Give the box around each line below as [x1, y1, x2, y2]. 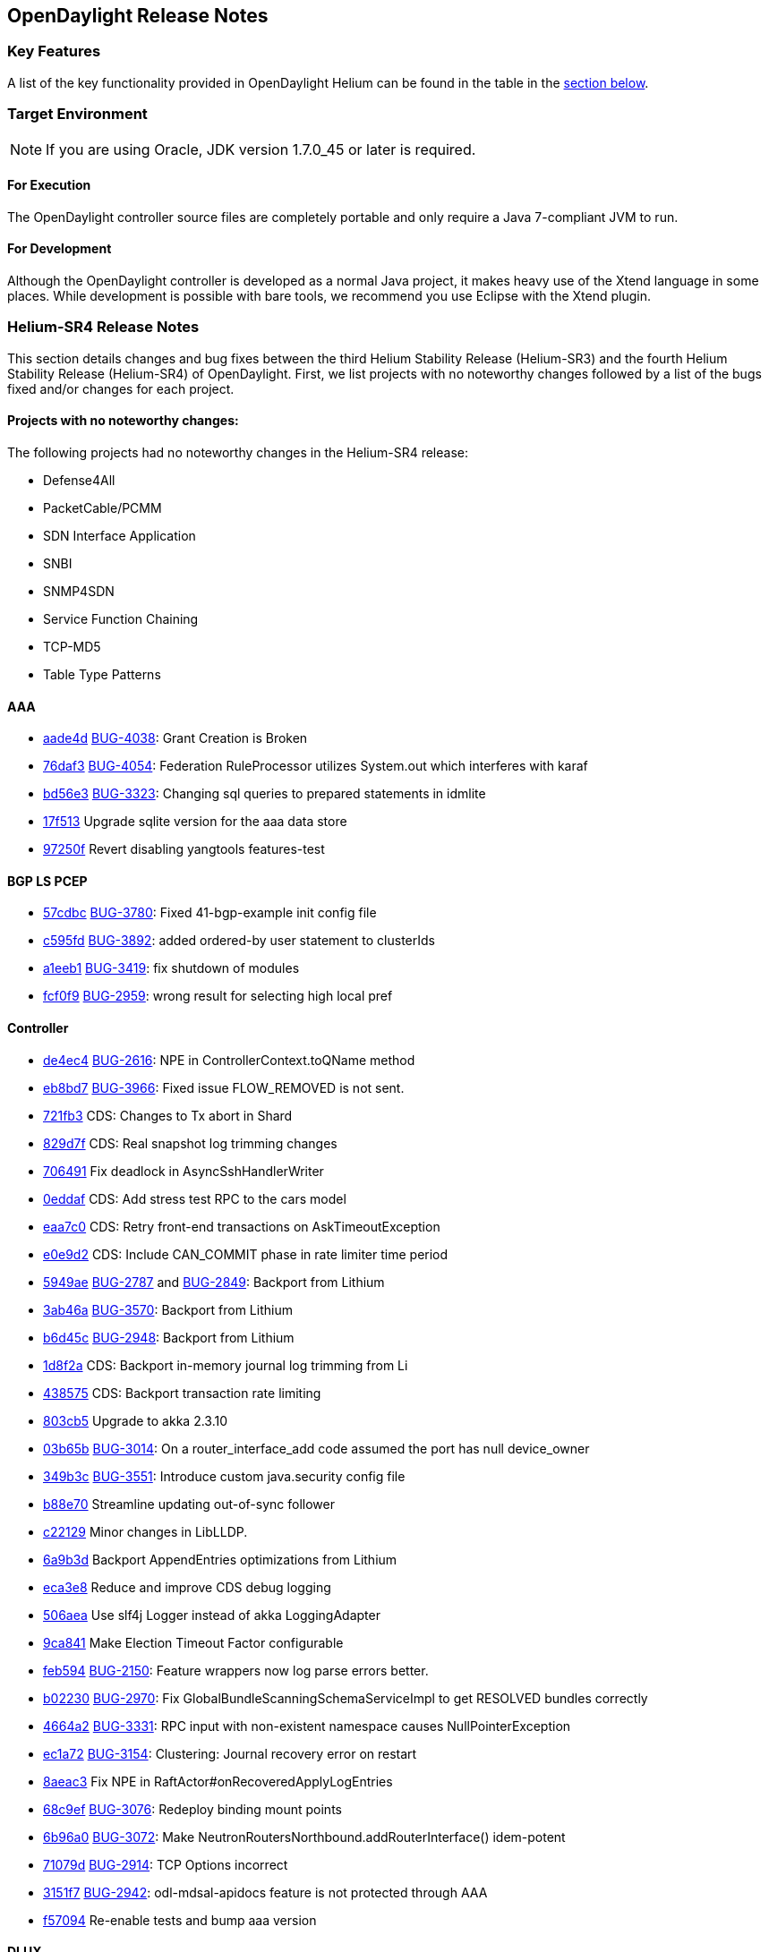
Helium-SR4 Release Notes [7, 318, 200, 337]
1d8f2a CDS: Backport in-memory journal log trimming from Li [43, 1357, 408, 1373]
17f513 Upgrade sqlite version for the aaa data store [43, 814, 347, 830]
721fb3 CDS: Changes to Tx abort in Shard [43, 1107, 293, 1123]
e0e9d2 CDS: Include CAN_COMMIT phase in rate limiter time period [43, 1246, 449, 1262]
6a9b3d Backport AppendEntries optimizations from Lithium [43, 1551, 397, 1567]
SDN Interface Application [43, 527, 196, 543]
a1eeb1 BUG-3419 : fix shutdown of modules [43, 960, 300, 976]
